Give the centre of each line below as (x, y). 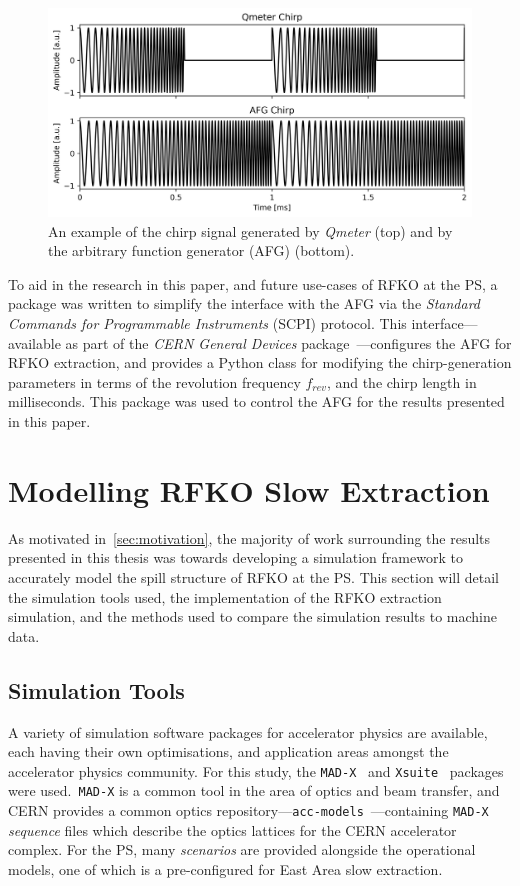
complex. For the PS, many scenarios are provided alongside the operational (242, 849)
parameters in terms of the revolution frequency (154, 381)
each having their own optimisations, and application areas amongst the (228, 751)
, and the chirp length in (401, 381)
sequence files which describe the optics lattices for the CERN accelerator (232, 829)
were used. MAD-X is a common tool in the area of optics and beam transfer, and (254, 790)
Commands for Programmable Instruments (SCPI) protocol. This (207, 323)
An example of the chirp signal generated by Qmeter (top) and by (250, 230)
